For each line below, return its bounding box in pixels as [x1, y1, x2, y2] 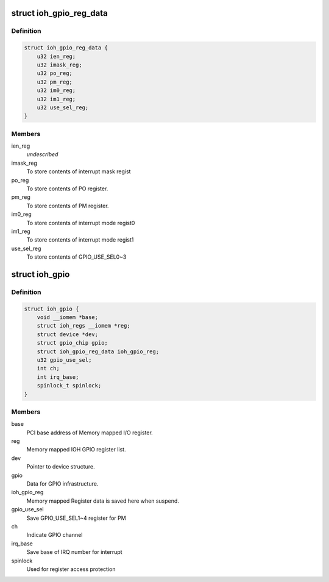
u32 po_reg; [37, 70, 73, 77]
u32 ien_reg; [37, 52, 76, 60]
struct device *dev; [37, 331, 99, 338]
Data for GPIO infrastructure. [26, 480, 99, 487]
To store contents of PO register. [26, 185, 108, 192]
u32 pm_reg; [37, 78, 73, 85]
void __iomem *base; [37, 314, 99, 321]
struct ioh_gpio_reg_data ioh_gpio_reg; [37, 348, 160, 355]
